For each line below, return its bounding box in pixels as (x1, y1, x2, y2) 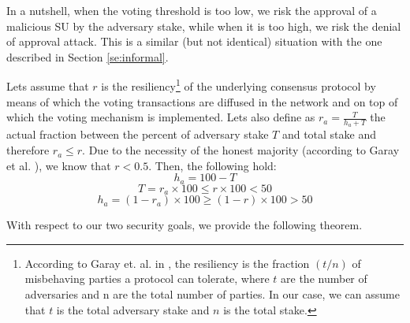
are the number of (281, 270, 367, 287)
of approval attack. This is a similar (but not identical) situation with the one (6, 33, 382, 50)
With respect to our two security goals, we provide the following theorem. (6, 217, 363, 233)
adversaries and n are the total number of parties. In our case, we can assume (24, 285, 400, 302)
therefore (6, 142, 50, 158)
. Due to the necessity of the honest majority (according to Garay (82, 142, 400, 158)
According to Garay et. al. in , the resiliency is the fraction (24, 254, 310, 271)
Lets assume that (6, 78, 89, 95)
